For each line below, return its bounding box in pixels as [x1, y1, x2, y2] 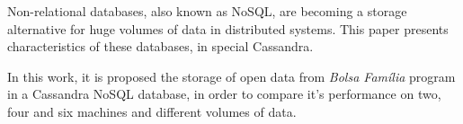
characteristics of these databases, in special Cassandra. [7, 37, 314, 56]
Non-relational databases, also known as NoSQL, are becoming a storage [7, 2, 407, 20]
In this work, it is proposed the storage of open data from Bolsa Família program [7, 66, 456, 85]
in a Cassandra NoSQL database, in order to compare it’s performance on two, [7, 84, 441, 103]
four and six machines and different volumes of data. [7, 102, 297, 120]
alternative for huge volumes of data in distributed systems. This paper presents [7, 19, 449, 38]
